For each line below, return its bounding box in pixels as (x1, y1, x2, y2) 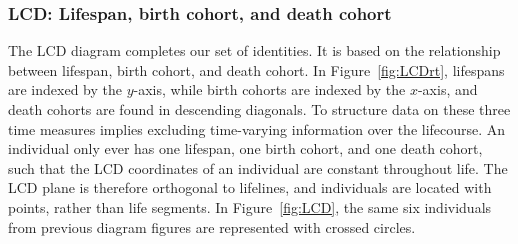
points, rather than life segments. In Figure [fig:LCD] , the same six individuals (8, 196, 492, 217)
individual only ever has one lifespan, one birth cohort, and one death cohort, (8, 138, 483, 159)
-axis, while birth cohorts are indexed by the (133, 79, 406, 100)
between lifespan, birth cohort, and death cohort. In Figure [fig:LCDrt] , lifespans (8, 59, 505, 80)
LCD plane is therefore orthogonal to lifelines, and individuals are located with (8, 177, 492, 198)
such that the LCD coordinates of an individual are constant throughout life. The (8, 157, 508, 178)
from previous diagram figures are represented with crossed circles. (8, 216, 416, 237)
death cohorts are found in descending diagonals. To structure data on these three (8, 99, 511, 119)
